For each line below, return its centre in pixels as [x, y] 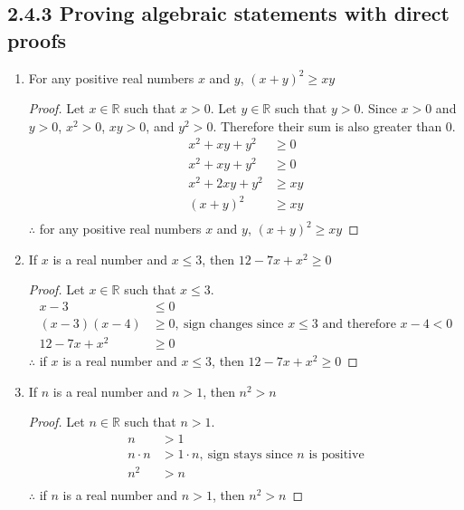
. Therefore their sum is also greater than [327, 125]
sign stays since [250, 455]
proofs [37, 39]
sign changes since [233, 325]
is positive [336, 455]
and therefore [359, 325]
